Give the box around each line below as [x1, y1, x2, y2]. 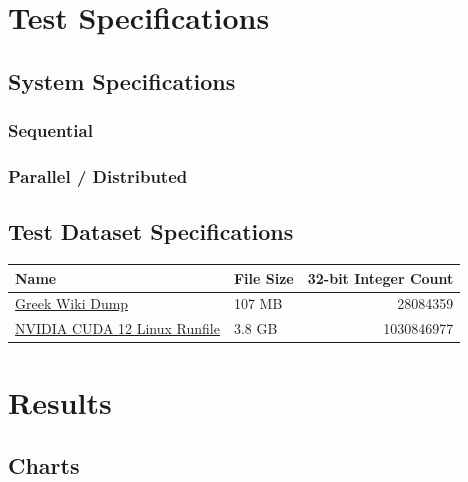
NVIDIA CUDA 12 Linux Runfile [15, 318, 220, 339]
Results [8, 381, 112, 422]
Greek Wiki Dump [15, 293, 129, 314]
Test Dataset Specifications [8, 216, 294, 247]
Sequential [8, 118, 93, 143]
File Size [233, 267, 294, 288]
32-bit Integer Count [307, 267, 454, 288]
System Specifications [8, 65, 236, 96]
